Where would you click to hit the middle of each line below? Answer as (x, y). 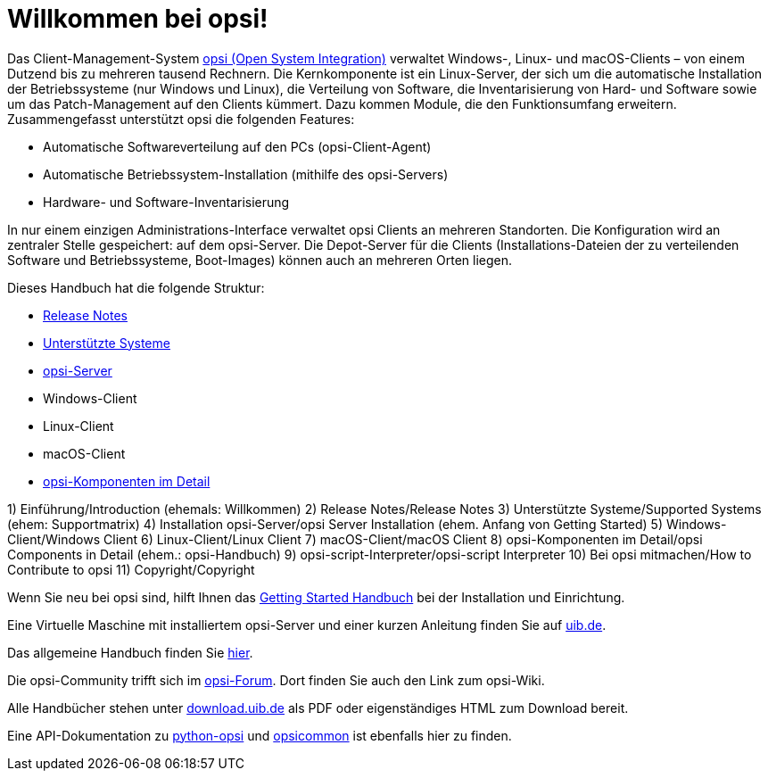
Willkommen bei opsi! (138, 19)
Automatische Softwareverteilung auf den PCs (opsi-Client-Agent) (237, 146)
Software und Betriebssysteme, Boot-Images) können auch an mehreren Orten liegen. (260, 260)
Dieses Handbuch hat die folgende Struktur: (136, 287)
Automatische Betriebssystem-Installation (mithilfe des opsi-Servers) (246, 174)
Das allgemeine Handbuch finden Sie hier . (130, 652)
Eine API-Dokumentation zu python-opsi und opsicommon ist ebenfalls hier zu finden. (260, 735)
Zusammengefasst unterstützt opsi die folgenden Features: (181, 119)
